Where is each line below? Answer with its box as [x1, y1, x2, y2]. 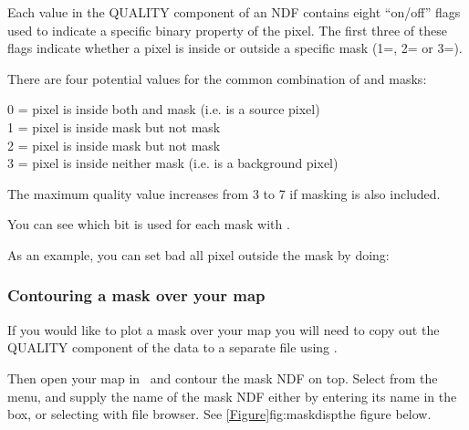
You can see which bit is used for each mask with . [7, 215, 290, 234]
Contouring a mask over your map [7, 284, 266, 307]
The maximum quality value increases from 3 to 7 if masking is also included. [7, 184, 441, 203]
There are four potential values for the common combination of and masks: [7, 68, 427, 88]
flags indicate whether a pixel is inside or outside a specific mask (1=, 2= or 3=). [7, 38, 463, 58]
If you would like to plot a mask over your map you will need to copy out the [7, 320, 440, 339]
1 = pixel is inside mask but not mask [7, 117, 221, 136]
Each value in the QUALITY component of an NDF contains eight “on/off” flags [7, 3, 461, 21]
